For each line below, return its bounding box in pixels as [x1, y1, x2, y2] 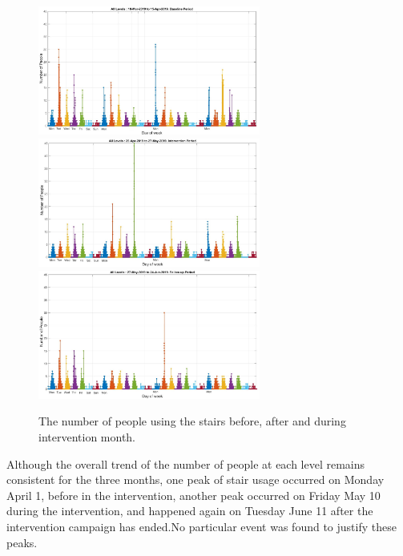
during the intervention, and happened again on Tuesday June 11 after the [6, 502, 373, 519]
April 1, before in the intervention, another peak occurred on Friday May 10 [6, 486, 381, 503]
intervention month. [38, 429, 136, 445]
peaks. [6, 534, 38, 550]
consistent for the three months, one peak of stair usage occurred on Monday [6, 471, 385, 488]
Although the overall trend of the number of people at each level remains [6, 455, 365, 472]
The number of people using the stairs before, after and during [38, 413, 346, 429]
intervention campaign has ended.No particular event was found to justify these [6, 518, 397, 534]
